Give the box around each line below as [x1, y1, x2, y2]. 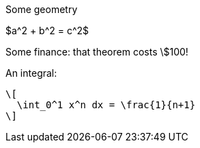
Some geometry [5, 3, 78, 15]
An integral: [5, 67, 57, 79]
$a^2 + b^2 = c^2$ [5, 25, 89, 36]
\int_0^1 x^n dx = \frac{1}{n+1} [16, 99, 196, 110]
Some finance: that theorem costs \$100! [5, 46, 188, 58]
